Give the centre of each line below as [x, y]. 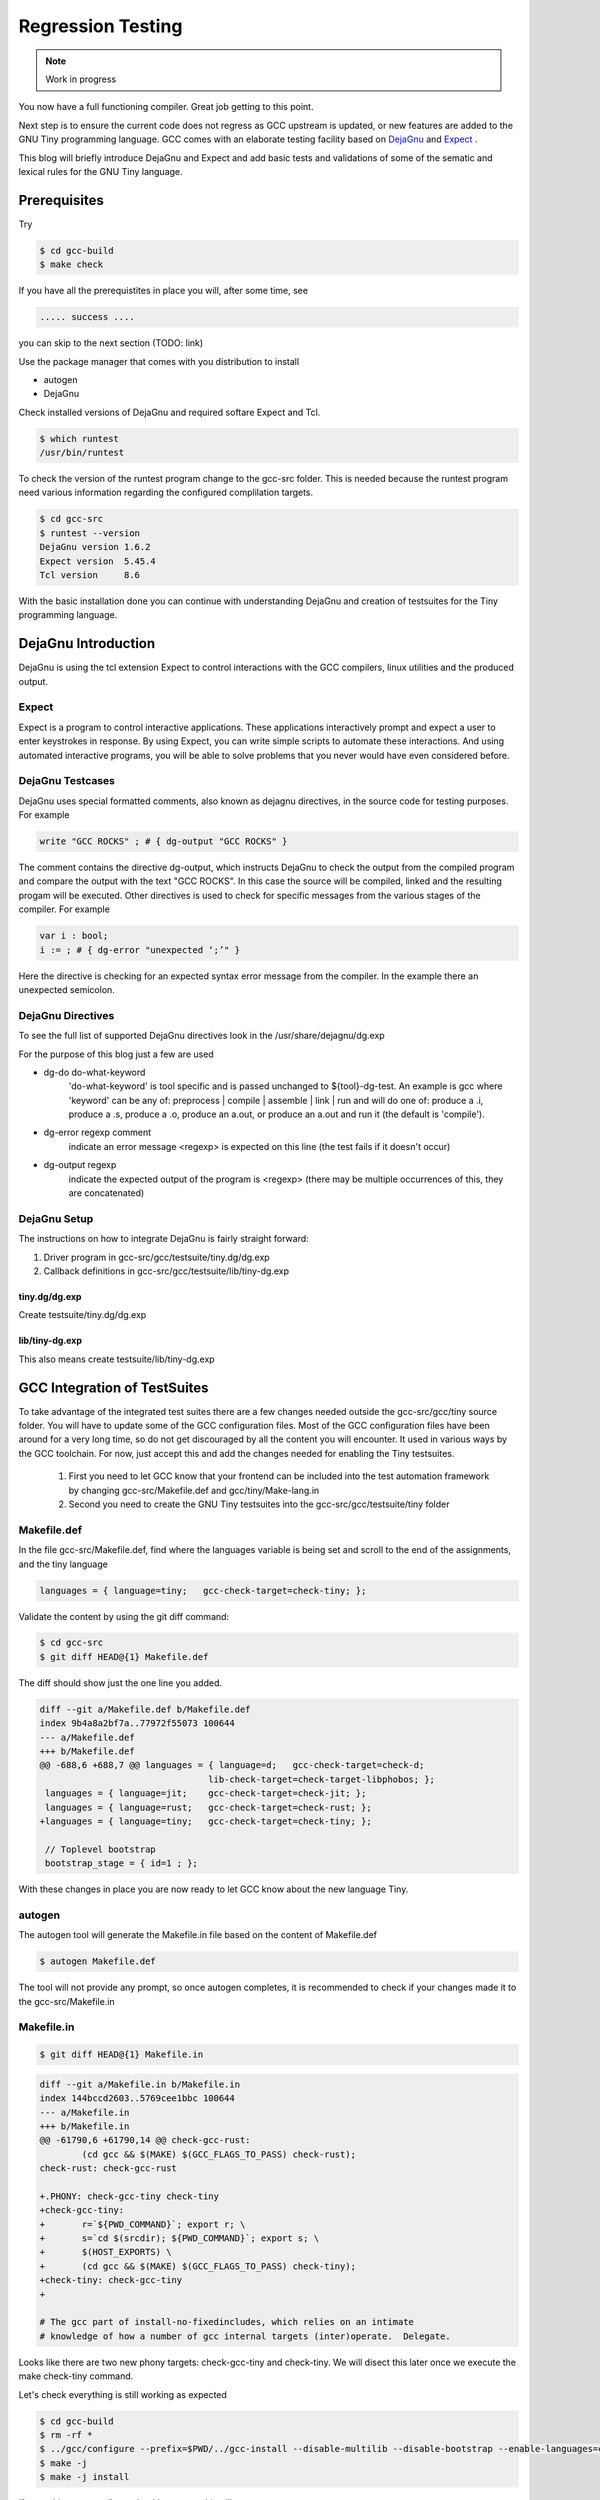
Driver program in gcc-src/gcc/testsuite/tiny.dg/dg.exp [156, 1257]
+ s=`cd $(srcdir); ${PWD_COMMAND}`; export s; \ [179, 2238]
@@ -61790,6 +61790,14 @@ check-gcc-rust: [145, 2140]
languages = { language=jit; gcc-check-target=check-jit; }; [206, 1793]
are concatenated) [106, 1193]
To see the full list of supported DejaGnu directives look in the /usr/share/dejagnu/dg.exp [201, 1036]
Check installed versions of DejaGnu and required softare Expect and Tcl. [169, 412]
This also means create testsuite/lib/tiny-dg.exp [116, 1359]
